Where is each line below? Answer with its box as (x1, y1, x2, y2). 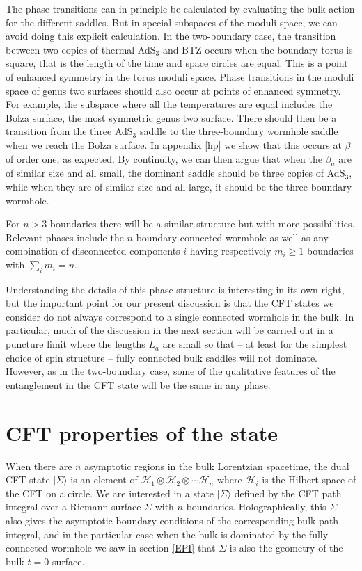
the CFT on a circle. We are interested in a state (6, 485, 214, 500)
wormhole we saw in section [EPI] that (51, 540, 216, 555)
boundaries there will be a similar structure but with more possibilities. (49, 216, 355, 231)
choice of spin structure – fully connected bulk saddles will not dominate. (6, 350, 318, 364)
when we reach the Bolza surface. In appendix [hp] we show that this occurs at (6, 137, 342, 152)
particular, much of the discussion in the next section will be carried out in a (6, 323, 333, 337)
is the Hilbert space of (262, 472, 356, 487)
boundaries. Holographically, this (186, 499, 326, 514)
